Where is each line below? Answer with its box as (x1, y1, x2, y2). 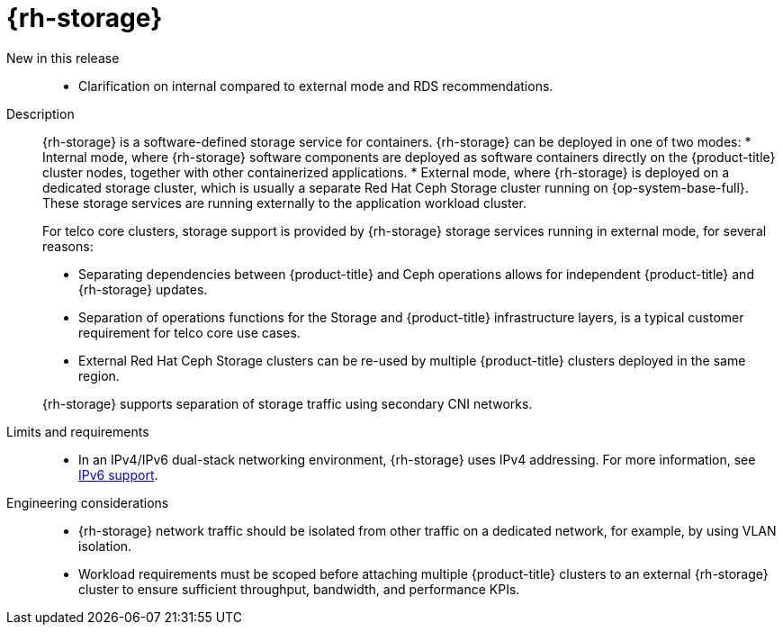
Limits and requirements (6, 423, 149, 439)
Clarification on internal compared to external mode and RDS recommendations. (78, 77, 553, 94)
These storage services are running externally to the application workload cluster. (42, 194, 526, 211)
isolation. (78, 537, 132, 554)
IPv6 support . (78, 466, 158, 483)
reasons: (42, 238, 94, 254)
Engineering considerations (6, 494, 169, 510)
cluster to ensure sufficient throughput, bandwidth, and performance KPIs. (78, 581, 520, 597)
